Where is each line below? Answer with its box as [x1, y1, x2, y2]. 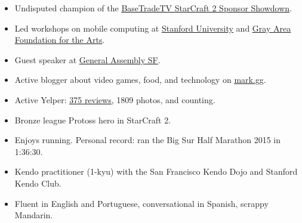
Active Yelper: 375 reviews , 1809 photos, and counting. [14, 93, 215, 106]
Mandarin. [14, 209, 53, 221]
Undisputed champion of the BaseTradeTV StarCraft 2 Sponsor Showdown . [14, 2, 292, 14]
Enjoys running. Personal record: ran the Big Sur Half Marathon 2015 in [14, 134, 281, 146]
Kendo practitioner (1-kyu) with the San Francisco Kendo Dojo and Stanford [14, 165, 298, 178]
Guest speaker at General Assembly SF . [14, 53, 161, 66]
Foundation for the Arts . [14, 33, 105, 46]
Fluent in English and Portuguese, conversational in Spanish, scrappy [14, 197, 269, 209]
